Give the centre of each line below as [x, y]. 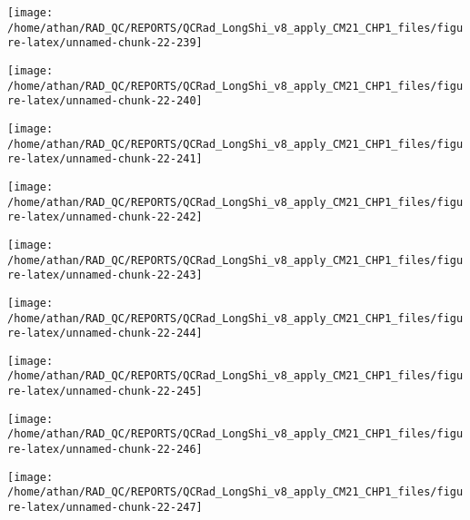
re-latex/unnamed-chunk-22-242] [105, 217]
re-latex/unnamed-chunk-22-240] [105, 101]
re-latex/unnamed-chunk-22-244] [105, 334]
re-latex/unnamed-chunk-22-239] [105, 43]
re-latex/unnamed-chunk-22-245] [105, 392]
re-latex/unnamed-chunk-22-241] [105, 159]
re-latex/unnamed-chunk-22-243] [105, 275]
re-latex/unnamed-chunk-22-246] [105, 450]
